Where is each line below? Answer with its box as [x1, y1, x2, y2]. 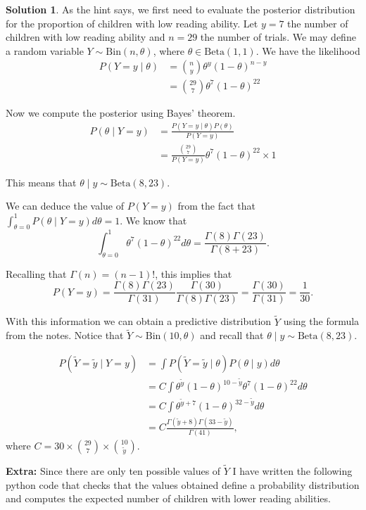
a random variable [6, 43, 84, 58]
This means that [6, 174, 77, 189]
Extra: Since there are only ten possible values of [6, 464, 221, 478]
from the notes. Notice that [6, 328, 124, 343]
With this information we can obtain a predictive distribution [6, 314, 272, 329]
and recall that [200, 328, 264, 343]
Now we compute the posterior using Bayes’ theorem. [6, 105, 236, 120]
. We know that [120, 212, 187, 227]
